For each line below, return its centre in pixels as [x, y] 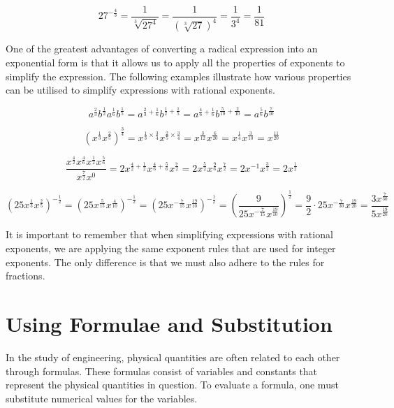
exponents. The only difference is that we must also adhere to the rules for [165, 262]
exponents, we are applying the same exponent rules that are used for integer [171, 248]
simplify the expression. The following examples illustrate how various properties [178, 76]
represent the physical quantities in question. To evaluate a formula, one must [172, 385]
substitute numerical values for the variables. [102, 398]
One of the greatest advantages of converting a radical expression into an [162, 49]
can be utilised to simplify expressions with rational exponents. [140, 90]
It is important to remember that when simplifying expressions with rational [169, 234]
